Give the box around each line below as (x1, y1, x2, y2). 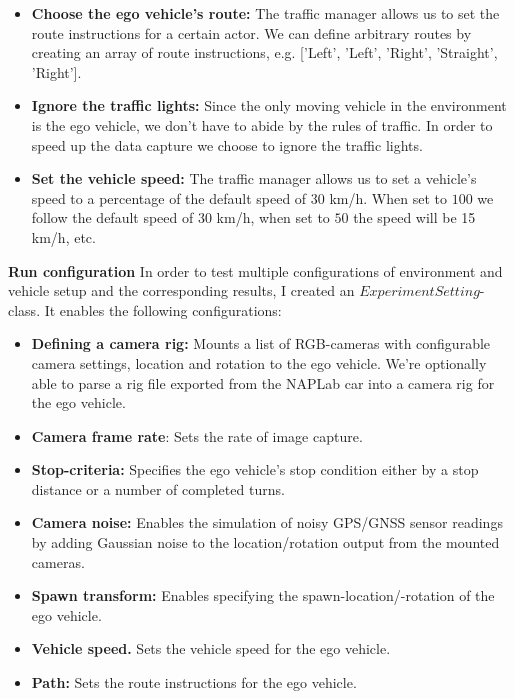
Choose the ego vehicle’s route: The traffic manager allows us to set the (31, 3, 500, 23)
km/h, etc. (31, 226, 96, 247)
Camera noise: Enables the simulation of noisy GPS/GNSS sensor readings (31, 512, 503, 533)
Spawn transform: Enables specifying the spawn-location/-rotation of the (31, 585, 495, 606)
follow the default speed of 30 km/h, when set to (31, 207, 330, 228)
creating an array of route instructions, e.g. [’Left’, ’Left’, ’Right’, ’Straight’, (31, 42, 498, 63)
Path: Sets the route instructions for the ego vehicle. (31, 672, 357, 693)
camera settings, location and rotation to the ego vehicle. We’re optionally (31, 352, 487, 373)
